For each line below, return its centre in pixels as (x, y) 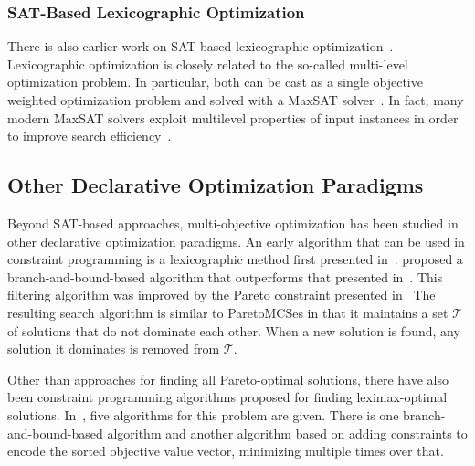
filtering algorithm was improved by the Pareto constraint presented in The (222, 295)
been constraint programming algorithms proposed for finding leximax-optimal (227, 397)
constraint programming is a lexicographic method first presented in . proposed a (235, 259)
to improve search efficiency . (90, 136)
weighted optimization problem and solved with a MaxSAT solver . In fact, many (236, 100)
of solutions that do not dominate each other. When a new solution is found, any (234, 330)
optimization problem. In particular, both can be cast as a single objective (215, 82)
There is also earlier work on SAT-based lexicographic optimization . (201, 46)
